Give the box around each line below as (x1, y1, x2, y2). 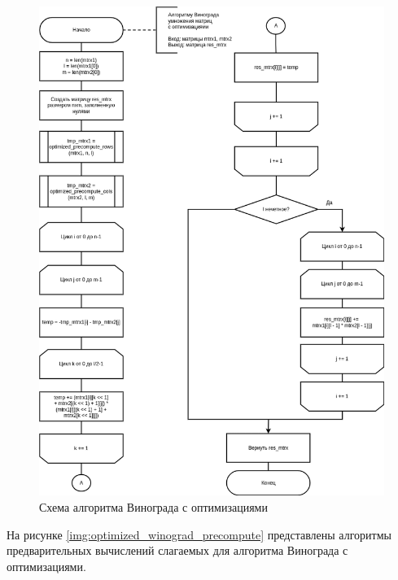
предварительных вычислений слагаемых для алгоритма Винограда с (7, 542, 348, 559)
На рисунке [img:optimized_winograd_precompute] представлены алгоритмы (7, 525, 391, 543)
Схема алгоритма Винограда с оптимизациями (39, 498, 268, 515)
